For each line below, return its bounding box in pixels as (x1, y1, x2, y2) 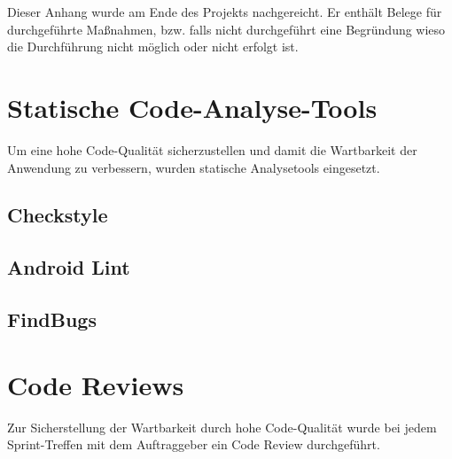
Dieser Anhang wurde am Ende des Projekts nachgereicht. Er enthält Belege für (7, 3, 442, 20)
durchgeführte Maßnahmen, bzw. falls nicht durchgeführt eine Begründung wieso (7, 19, 446, 38)
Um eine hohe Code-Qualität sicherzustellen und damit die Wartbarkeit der (7, 140, 417, 159)
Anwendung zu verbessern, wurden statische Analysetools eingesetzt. (7, 158, 380, 176)
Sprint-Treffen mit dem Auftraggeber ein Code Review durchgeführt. (7, 435, 380, 454)
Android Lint (7, 253, 130, 281)
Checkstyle (7, 201, 108, 229)
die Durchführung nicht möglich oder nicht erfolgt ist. (7, 37, 299, 56)
